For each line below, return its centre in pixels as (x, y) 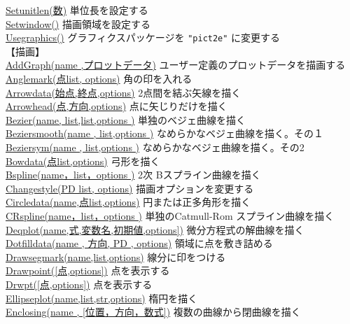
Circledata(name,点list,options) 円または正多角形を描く (128, 202)
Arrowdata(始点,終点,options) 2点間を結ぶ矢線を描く (124, 92)
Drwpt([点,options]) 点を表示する (79, 284)
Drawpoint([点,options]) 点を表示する (88, 270)
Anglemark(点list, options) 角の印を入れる (99, 79)
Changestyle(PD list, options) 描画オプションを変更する (130, 188)
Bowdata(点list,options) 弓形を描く (83, 161)
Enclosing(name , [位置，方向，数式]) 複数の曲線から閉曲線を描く (153, 312)
